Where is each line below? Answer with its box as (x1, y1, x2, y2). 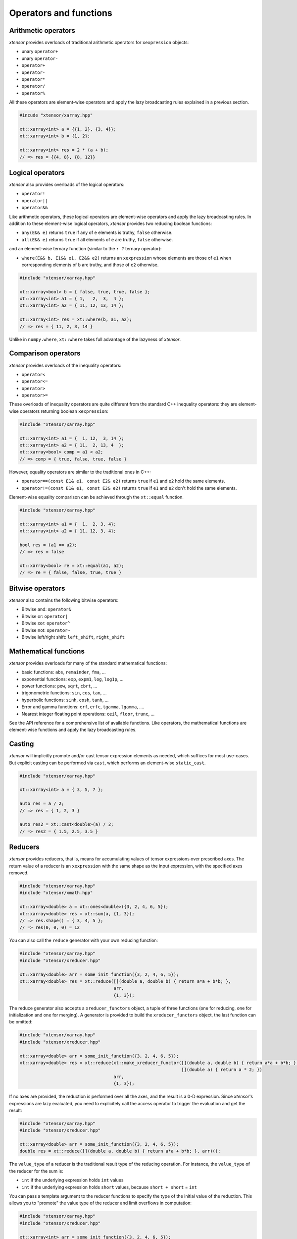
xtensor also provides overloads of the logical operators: (9, 181, 125, 188)
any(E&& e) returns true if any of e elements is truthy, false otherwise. (21, 229, 173, 235)
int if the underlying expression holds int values (21, 1177, 124, 1183)
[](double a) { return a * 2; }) (181, 1067, 262, 1072)
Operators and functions (9, 7, 112, 18)
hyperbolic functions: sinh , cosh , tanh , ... (21, 697, 109, 703)
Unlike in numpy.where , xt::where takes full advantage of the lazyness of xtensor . (9, 336, 181, 342)
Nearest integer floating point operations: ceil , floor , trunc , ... (21, 711, 155, 717)
